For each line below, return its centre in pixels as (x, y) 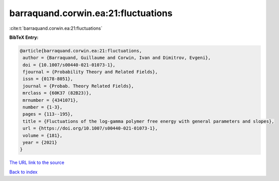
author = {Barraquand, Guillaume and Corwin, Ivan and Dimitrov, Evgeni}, (117, 58)
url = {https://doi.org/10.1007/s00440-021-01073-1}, (90, 128)
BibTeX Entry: (24, 37)
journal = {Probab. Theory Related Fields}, (78, 86)
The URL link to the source (37, 163)
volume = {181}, (43, 135)
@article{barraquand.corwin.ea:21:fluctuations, (81, 51)
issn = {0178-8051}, (48, 79)
